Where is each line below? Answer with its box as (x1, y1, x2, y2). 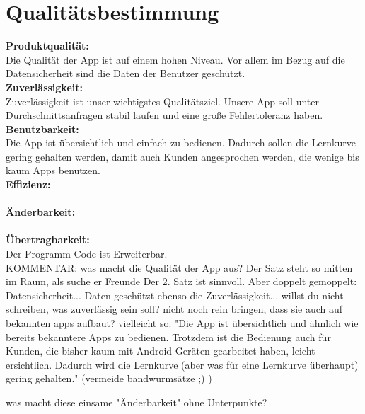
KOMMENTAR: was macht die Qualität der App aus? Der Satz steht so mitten (6, 260, 353, 275)
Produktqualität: (6, 38, 89, 53)
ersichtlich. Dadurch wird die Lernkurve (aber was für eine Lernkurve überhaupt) (6, 357, 359, 372)
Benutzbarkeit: (6, 121, 79, 136)
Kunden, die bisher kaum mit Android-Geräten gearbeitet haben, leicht (6, 343, 315, 358)
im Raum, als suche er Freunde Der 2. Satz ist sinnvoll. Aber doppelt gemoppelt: (6, 274, 357, 289)
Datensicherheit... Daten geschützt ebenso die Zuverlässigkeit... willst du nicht (6, 287, 344, 302)
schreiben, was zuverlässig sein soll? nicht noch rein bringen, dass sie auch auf (6, 301, 343, 316)
